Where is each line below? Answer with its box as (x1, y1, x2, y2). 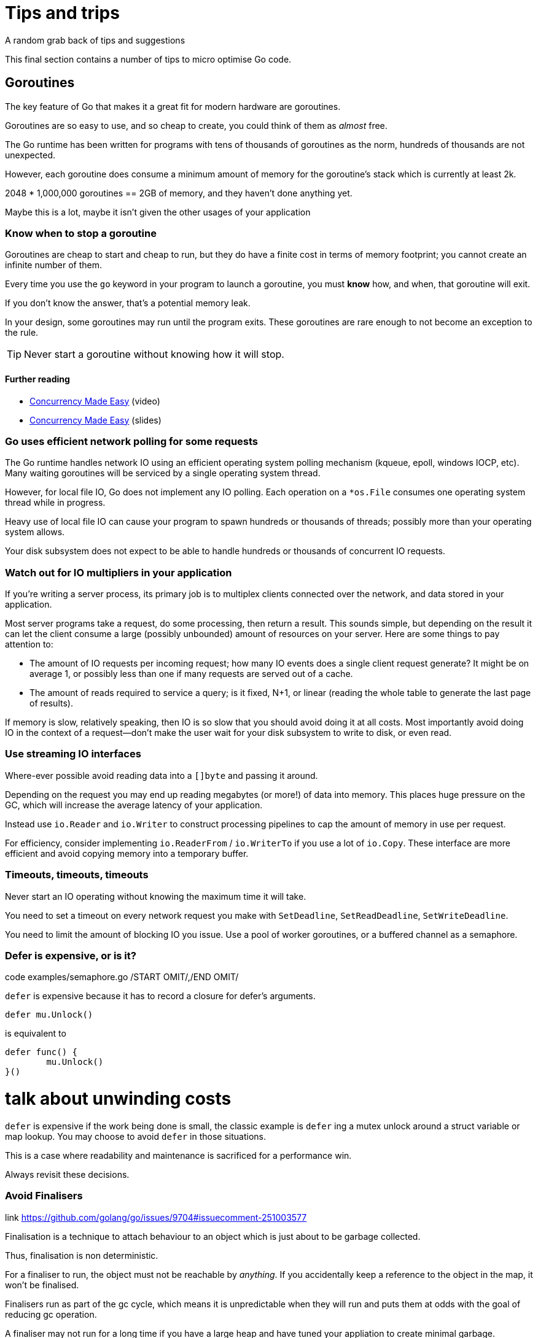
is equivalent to (5, 1028, 66, 1039)
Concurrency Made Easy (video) (29, 395, 160, 406)
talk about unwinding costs (5, 1088, 232, 1110)
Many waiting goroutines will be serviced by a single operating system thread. (5, 468, 321, 479)
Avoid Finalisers (5, 1189, 83, 1202)
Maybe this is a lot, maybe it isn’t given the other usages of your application (5, 206, 311, 217)
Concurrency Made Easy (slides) (29, 414, 162, 425)
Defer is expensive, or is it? (5, 949, 136, 962)
